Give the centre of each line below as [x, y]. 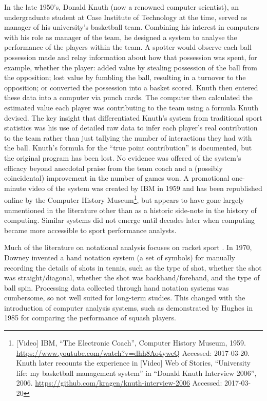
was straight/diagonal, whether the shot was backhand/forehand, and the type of [132, 278]
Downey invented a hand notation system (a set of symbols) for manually [120, 257]
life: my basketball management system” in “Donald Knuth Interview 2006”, [136, 373]
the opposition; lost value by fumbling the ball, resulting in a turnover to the [125, 77]
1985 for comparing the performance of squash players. [90, 318]
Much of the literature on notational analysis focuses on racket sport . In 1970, [128, 247]
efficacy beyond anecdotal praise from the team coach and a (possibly [113, 168]
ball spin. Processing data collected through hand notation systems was [117, 287]
